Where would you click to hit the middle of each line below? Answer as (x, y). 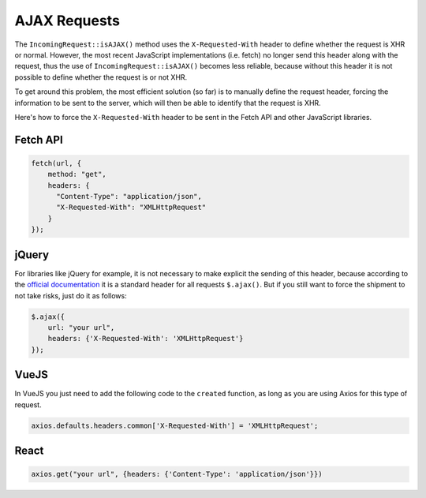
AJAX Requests (67, 21)
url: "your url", (81, 327)
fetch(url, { (56, 163)
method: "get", (77, 174)
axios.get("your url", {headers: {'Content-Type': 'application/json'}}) (177, 474)
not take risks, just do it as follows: (71, 295)
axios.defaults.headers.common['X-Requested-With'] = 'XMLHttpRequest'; (175, 425)
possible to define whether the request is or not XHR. (101, 77)
